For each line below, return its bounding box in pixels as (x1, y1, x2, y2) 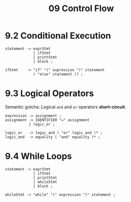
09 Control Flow (48, 3, 114, 14)
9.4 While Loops (5, 151, 72, 162)
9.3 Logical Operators (5, 88, 94, 99)
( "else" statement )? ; (33, 71, 83, 77)
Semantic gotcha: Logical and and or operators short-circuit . (5, 104, 127, 110)
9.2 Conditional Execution (5, 30, 111, 41)
